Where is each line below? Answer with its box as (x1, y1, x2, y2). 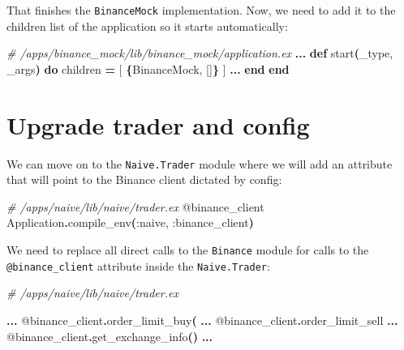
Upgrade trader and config (6, 108, 310, 141)
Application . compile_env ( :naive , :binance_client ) (6, 214, 254, 231)
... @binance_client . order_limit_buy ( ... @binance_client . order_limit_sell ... (6, 311, 398, 328)
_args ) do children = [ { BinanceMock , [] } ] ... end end (6, 60, 290, 77)
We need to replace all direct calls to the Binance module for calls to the (6, 241, 369, 258)
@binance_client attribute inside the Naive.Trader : (6, 257, 270, 274)
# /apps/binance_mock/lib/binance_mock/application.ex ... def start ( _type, (6, 45, 393, 62)
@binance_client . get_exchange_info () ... (6, 327, 213, 344)
